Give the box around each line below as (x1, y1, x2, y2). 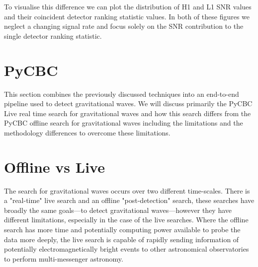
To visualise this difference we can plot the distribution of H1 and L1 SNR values (4, 1, 252, 11)
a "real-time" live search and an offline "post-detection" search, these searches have (4, 195, 255, 205)
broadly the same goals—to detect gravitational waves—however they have (4, 204, 232, 215)
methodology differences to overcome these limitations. (4, 127, 171, 137)
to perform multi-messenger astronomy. (4, 253, 123, 264)
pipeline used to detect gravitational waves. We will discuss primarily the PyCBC (4, 98, 253, 109)
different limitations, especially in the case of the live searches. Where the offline (4, 214, 249, 225)
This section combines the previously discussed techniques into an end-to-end (4, 88, 239, 99)
